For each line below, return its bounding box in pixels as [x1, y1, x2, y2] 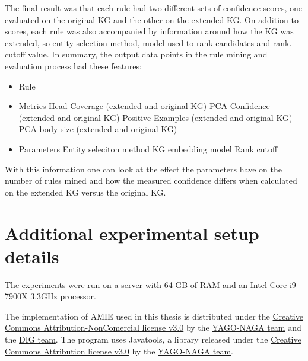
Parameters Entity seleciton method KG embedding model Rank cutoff [18, 142, 278, 155]
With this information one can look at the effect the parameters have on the [5, 162, 282, 175]
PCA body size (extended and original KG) [18, 123, 177, 135]
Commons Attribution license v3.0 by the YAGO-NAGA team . [5, 344, 234, 357]
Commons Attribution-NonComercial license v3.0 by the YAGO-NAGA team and [5, 321, 301, 334]
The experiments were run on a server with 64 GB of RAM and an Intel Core [5, 278, 287, 290]
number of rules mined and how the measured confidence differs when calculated [5, 174, 297, 187]
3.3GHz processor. [30, 290, 96, 302]
